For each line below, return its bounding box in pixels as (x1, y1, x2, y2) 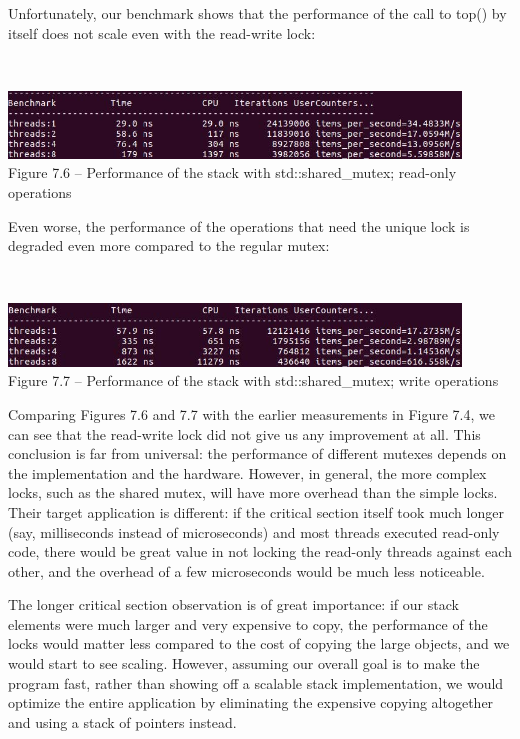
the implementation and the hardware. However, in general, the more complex (8, 462, 487, 483)
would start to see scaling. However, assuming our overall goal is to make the (8, 653, 480, 674)
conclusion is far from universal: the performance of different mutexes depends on (8, 443, 507, 464)
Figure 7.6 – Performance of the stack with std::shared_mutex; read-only (8, 162, 457, 183)
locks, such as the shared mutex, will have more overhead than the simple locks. (8, 482, 498, 503)
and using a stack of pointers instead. (8, 711, 237, 732)
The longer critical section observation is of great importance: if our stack (8, 594, 459, 615)
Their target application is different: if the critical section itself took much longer (8, 501, 504, 522)
